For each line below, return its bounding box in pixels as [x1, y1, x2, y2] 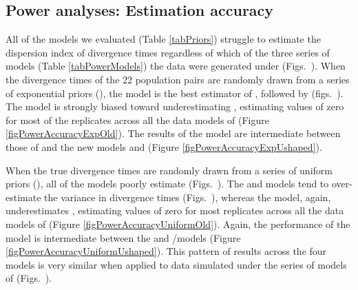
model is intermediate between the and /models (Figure [6, 230, 241, 245]
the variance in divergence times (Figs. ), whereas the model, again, [44, 189, 331, 204]
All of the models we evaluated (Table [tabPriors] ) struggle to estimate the [6, 32, 321, 46]
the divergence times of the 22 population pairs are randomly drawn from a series [6, 72, 350, 86]
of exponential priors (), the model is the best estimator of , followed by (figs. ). [6, 85, 344, 100]
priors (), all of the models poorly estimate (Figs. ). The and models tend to [6, 176, 329, 191]
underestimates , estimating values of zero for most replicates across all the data [6, 203, 344, 218]
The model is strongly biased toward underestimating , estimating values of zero [6, 99, 344, 114]
